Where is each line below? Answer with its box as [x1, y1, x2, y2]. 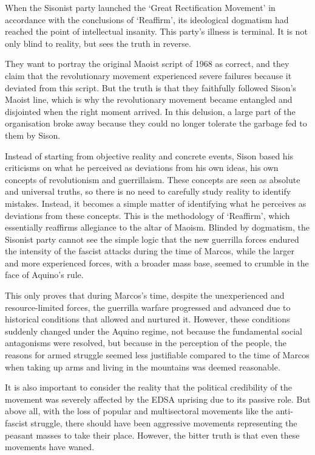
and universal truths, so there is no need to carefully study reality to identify [5, 185, 291, 198]
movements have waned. [5, 440, 95, 453]
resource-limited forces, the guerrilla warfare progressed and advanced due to [5, 300, 291, 313]
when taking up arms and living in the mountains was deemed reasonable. [5, 360, 280, 373]
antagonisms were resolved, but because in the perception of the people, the [5, 336, 286, 349]
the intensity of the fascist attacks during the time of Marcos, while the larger [5, 245, 294, 257]
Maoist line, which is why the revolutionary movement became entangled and [5, 93, 293, 106]
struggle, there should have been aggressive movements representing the [30, 417, 297, 429]
